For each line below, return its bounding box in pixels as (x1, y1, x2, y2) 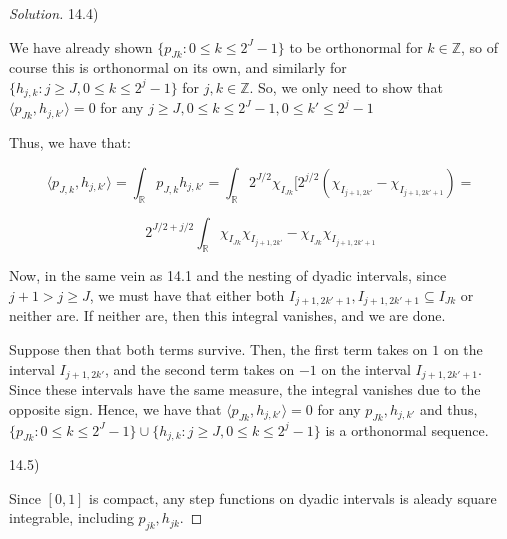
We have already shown (9, 36, 153, 57)
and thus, (420, 398, 478, 419)
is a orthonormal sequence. (325, 419, 489, 440)
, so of (461, 36, 499, 57)
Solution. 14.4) (9, 3, 99, 23)
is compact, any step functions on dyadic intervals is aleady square (89, 487, 497, 508)
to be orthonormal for (289, 36, 423, 57)
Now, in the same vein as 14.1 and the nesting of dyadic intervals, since (9, 265, 447, 286)
